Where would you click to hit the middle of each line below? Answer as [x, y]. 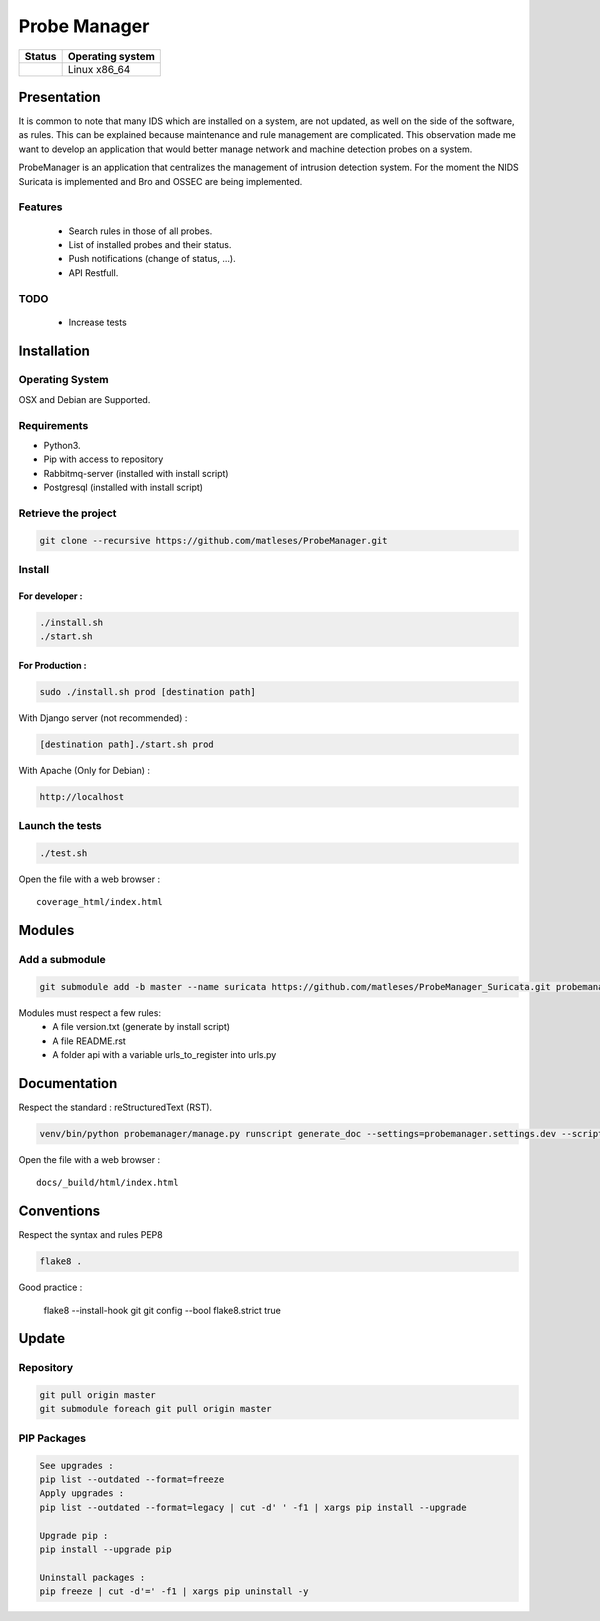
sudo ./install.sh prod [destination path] [148, 691]
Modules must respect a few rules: [90, 1012]
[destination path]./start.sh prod [126, 744]
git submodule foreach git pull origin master [155, 1409]
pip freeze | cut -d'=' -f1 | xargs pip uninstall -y [174, 1591]
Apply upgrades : [82, 1493]
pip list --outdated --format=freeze [132, 1479]
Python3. [62, 445]
